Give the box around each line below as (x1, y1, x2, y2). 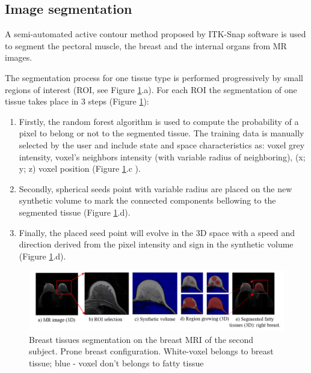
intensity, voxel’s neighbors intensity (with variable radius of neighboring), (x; (19, 150, 306, 163)
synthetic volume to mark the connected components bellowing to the (19, 194, 276, 207)
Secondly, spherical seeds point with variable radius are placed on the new (19, 182, 292, 195)
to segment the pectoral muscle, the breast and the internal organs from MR (5, 39, 287, 52)
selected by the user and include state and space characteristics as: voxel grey (19, 138, 305, 151)
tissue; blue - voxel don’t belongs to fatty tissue (29, 356, 204, 369)
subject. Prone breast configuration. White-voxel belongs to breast (29, 345, 274, 357)
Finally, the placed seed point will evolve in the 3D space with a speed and (19, 226, 295, 238)
